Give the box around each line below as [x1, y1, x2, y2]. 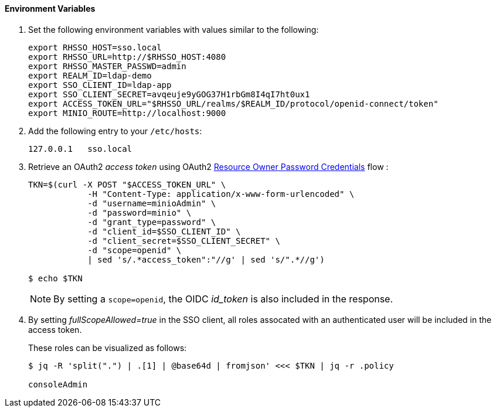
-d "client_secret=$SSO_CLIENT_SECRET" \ [87, 236, 280, 246]
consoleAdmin [28, 379, 88, 389]
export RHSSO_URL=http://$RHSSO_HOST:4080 [28, 52, 226, 62]
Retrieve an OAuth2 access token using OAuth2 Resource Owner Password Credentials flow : [28, 161, 389, 172]
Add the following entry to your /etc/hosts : [28, 125, 202, 136]
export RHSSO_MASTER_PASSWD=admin [28, 61, 186, 71]
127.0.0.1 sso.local [28, 144, 133, 154]
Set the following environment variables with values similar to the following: [28, 24, 319, 35]
